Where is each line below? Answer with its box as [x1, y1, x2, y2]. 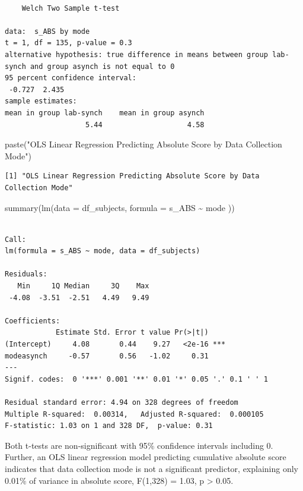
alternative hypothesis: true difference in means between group [5, 50, 268, 59]
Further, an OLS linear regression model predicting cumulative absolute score [5, 451, 286, 463]
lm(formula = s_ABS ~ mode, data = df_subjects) [5, 247, 200, 256]
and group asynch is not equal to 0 [30, 62, 175, 71]
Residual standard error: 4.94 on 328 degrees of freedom [5, 398, 238, 407]
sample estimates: [5, 97, 77, 106]
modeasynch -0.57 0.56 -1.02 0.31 [5, 351, 209, 360]
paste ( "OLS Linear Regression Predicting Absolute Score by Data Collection [5, 138, 282, 150]
